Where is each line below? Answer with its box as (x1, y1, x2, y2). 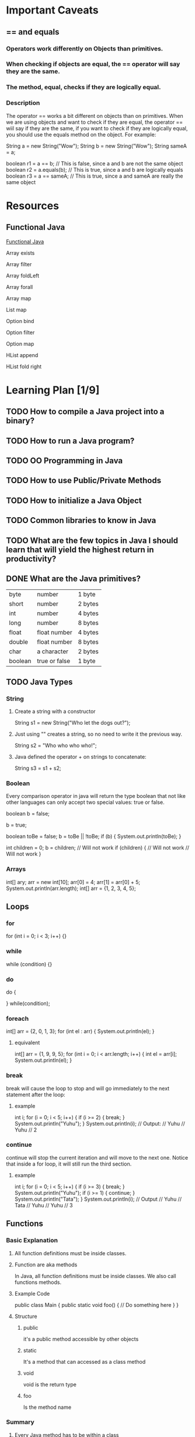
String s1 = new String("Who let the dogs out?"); (14, 719, 131, 726)
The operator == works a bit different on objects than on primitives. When (6, 112, 184, 119)
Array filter (6, 260, 32, 267)
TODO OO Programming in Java (6, 456, 123, 466)
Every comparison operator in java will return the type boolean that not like (6, 793, 186, 800)
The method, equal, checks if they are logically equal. (6, 83, 162, 91)
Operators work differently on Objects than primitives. (6, 45, 163, 53)
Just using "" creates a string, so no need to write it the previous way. (14, 731, 183, 738)
